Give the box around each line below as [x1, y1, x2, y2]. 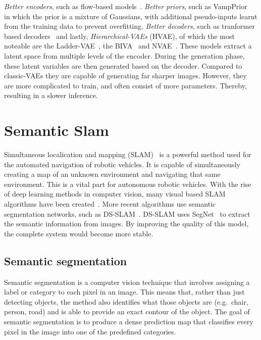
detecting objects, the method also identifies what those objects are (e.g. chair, [4, 296, 248, 307]
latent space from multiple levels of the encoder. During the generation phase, [4, 50, 245, 61]
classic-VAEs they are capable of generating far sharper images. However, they [4, 70, 247, 81]
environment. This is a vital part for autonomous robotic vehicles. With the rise [4, 178, 251, 189]
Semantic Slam [4, 120, 109, 140]
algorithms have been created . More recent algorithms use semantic [4, 199, 216, 209]
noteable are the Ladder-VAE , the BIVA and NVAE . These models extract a [4, 40, 252, 51]
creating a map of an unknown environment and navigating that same [4, 169, 221, 179]
